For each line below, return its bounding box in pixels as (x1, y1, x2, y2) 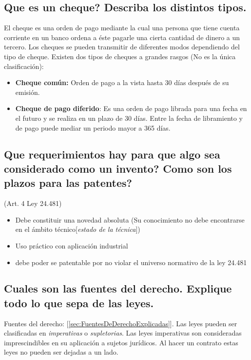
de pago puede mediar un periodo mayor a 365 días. (15, 122, 171, 133)
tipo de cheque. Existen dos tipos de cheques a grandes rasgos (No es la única (4, 51, 236, 61)
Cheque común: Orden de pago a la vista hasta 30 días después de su (15, 77, 229, 88)
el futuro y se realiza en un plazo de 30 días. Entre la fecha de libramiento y (15, 112, 243, 123)
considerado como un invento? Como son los (4, 160, 232, 176)
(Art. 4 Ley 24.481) (4, 198, 62, 208)
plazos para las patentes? (4, 175, 132, 190)
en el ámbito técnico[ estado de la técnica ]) (15, 224, 140, 234)
